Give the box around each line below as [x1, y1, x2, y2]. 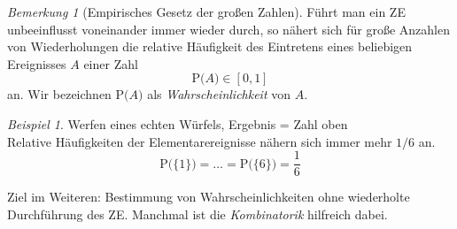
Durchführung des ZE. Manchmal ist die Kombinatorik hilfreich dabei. [7, 204, 388, 223]
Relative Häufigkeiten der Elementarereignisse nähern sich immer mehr [7, 132, 392, 150]
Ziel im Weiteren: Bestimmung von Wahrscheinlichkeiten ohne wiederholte [7, 187, 410, 206]
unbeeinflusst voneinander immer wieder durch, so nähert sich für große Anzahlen [7, 19, 450, 38]
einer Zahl [83, 54, 138, 73]
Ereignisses [7, 54, 66, 73]
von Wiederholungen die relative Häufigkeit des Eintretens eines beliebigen [7, 37, 413, 56]
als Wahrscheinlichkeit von [147, 85, 291, 103]
